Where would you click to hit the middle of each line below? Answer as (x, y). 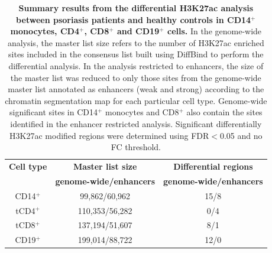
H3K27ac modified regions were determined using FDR (109, 135)
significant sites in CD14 (54, 112)
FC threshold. (136, 147)
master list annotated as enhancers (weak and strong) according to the (136, 89)
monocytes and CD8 (142, 112)
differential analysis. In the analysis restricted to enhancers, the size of (136, 65)
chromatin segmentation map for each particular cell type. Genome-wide (136, 100)
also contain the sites (224, 112)
